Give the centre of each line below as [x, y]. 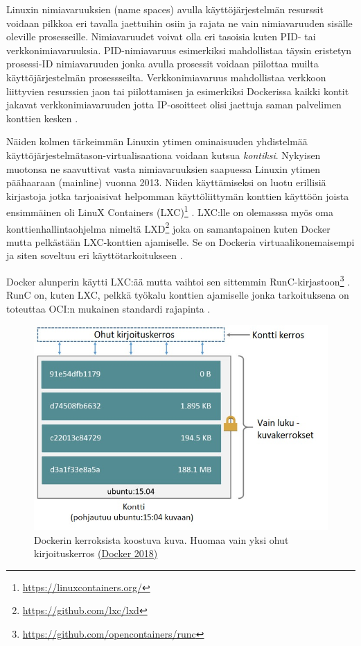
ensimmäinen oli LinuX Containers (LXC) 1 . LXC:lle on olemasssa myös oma [170, 211]
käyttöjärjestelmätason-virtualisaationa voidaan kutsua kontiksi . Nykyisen [164, 155]
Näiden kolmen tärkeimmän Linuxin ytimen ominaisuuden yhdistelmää [157, 141]
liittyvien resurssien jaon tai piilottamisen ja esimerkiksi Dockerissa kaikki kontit [178, 91]
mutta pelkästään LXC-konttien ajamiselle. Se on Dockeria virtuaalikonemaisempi [180, 241]
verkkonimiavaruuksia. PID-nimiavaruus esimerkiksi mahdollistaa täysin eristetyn [179, 50]
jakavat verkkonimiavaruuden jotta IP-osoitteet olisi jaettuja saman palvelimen [174, 105]
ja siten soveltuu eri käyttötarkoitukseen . [95, 255]
